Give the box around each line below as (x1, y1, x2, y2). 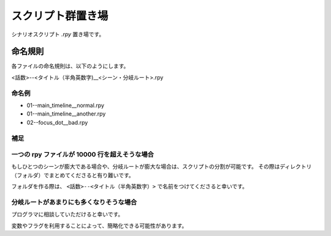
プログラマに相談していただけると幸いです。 (11, 211, 124, 218)
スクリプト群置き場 (11, 9, 108, 23)
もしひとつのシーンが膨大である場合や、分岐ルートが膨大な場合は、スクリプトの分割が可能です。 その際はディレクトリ (11, 163, 312, 171)
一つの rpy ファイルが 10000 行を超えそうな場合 (11, 150, 154, 159)
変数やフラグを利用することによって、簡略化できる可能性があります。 (11, 222, 188, 229)
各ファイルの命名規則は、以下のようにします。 (11, 62, 129, 70)
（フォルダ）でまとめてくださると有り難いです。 (11, 171, 134, 179)
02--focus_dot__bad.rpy (26, 119, 88, 126)
